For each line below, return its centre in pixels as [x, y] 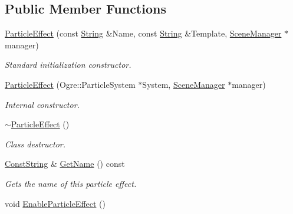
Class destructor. [35, 144]
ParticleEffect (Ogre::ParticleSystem [70, 84]
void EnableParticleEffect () [55, 203]
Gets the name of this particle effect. [71, 183]
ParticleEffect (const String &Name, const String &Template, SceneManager [143, 33]
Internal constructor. [42, 104]
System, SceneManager [184, 84]
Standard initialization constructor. [68, 65]
